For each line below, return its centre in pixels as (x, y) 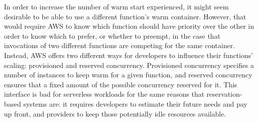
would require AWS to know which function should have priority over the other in (129, 26)
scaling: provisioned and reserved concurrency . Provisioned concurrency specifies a (129, 65)
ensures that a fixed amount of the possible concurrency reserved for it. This (121, 84)
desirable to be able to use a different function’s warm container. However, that (125, 16)
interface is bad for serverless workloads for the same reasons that (104, 94)
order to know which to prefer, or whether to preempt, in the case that (112, 35)
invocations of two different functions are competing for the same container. (120, 45)
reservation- (224, 94)
